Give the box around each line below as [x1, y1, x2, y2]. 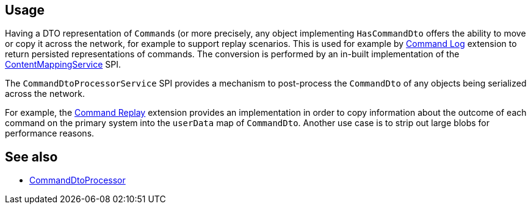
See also [5, 149, 58, 165]
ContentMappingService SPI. [5, 59, 121, 70]
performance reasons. [5, 128, 95, 139]
